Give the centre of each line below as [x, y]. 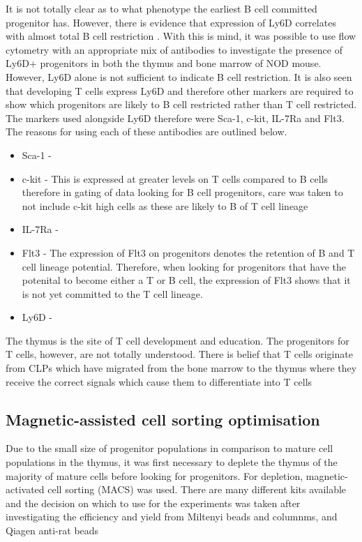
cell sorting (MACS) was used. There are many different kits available [197, 489]
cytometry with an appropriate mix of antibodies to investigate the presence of [174, 49]
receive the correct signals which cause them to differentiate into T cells [159, 381]
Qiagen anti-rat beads [52, 530]
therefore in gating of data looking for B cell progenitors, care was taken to [182, 192]
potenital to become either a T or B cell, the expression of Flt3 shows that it [186, 280]
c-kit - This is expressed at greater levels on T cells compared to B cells [175, 178]
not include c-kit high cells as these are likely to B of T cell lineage [165, 205]
